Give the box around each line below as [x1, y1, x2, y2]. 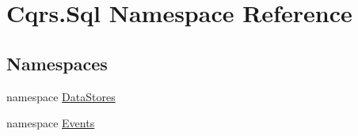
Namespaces [6, 51, 108, 75]
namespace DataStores [6, 88, 116, 104]
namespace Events [6, 115, 95, 131]
